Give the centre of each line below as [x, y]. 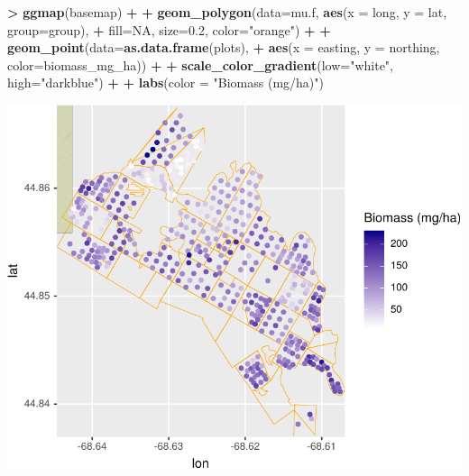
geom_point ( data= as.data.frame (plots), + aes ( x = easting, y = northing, [224, 47]
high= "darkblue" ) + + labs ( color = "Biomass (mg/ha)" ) [166, 82]
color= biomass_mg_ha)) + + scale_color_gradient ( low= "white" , [200, 64]
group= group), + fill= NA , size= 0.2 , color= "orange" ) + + [169, 29]
